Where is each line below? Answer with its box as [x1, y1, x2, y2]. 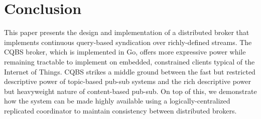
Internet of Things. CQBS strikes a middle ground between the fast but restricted [4, 66, 255, 76]
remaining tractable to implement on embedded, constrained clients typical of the [4, 56, 255, 66]
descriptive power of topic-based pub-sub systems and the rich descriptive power [4, 76, 251, 86]
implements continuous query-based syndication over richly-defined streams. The [4, 36, 252, 47]
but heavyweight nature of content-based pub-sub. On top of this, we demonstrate [4, 85, 257, 96]
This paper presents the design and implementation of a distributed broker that [4, 27, 249, 37]
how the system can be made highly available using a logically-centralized [4, 95, 230, 106]
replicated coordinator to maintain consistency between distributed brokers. [4, 105, 237, 115]
